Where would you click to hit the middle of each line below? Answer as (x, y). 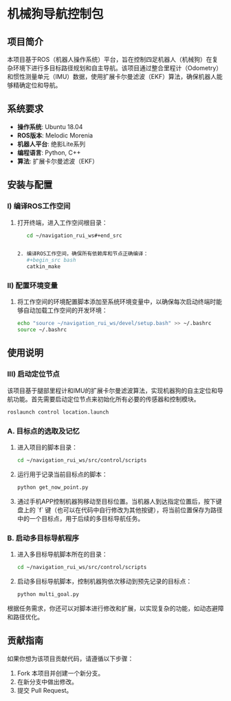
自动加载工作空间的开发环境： (65, 311)
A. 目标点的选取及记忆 (44, 431)
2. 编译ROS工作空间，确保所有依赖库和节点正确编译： (83, 254)
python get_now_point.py (53, 487)
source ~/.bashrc (42, 330)
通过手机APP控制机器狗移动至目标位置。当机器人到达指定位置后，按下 (117, 501)
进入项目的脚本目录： (47, 447)
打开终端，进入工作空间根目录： (62, 222)
